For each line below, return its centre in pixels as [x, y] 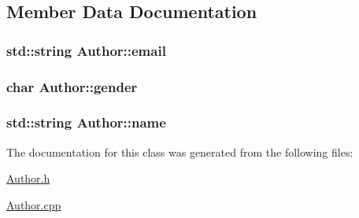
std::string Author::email [86, 50]
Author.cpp [34, 204]
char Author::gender [72, 86]
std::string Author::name [86, 122]
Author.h [28, 178]
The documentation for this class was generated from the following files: [180, 151]
